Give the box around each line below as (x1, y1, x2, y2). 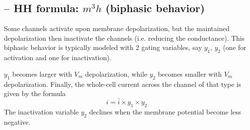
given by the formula (4, 88, 66, 98)
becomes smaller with (157, 68, 222, 79)
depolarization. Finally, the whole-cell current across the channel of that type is (4, 79, 241, 89)
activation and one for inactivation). (4, 52, 112, 63)
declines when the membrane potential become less (89, 106, 241, 116)
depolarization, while (85, 68, 147, 79)
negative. (4, 116, 31, 127)
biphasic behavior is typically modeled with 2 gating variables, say (4, 42, 202, 52)
